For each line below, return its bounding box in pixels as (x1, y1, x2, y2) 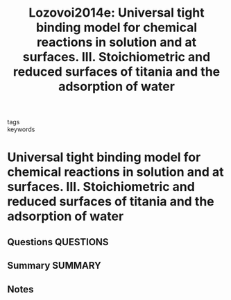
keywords (7, 125, 35, 133)
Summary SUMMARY (7, 260, 102, 272)
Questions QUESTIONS (7, 236, 109, 248)
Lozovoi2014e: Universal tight (28, 5, 205, 21)
